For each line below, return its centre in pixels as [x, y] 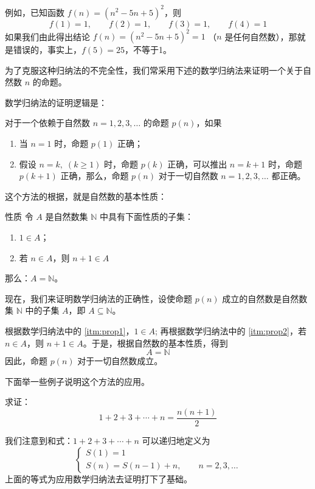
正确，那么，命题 [95, 176]
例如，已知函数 [35, 12]
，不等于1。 [148, 49]
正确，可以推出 [197, 164]
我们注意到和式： [39, 440]
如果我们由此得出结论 [47, 36]
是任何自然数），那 [261, 36]
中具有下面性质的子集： [146, 216]
